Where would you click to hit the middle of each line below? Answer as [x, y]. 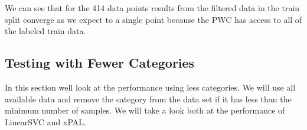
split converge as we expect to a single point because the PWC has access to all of [153, 19]
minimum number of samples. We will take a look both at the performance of [145, 110]
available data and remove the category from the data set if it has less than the [148, 99]
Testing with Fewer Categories [100, 63]
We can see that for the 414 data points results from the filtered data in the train [152, 8]
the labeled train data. [45, 31]
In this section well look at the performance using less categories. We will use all [150, 87]
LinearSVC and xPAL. [45, 121]
